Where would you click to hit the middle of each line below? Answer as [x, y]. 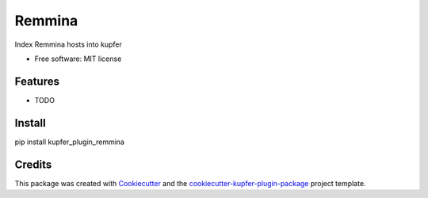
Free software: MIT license [78, 59]
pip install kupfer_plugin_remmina [69, 142]
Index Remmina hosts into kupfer [68, 44]
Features [37, 81]
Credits [33, 164]
